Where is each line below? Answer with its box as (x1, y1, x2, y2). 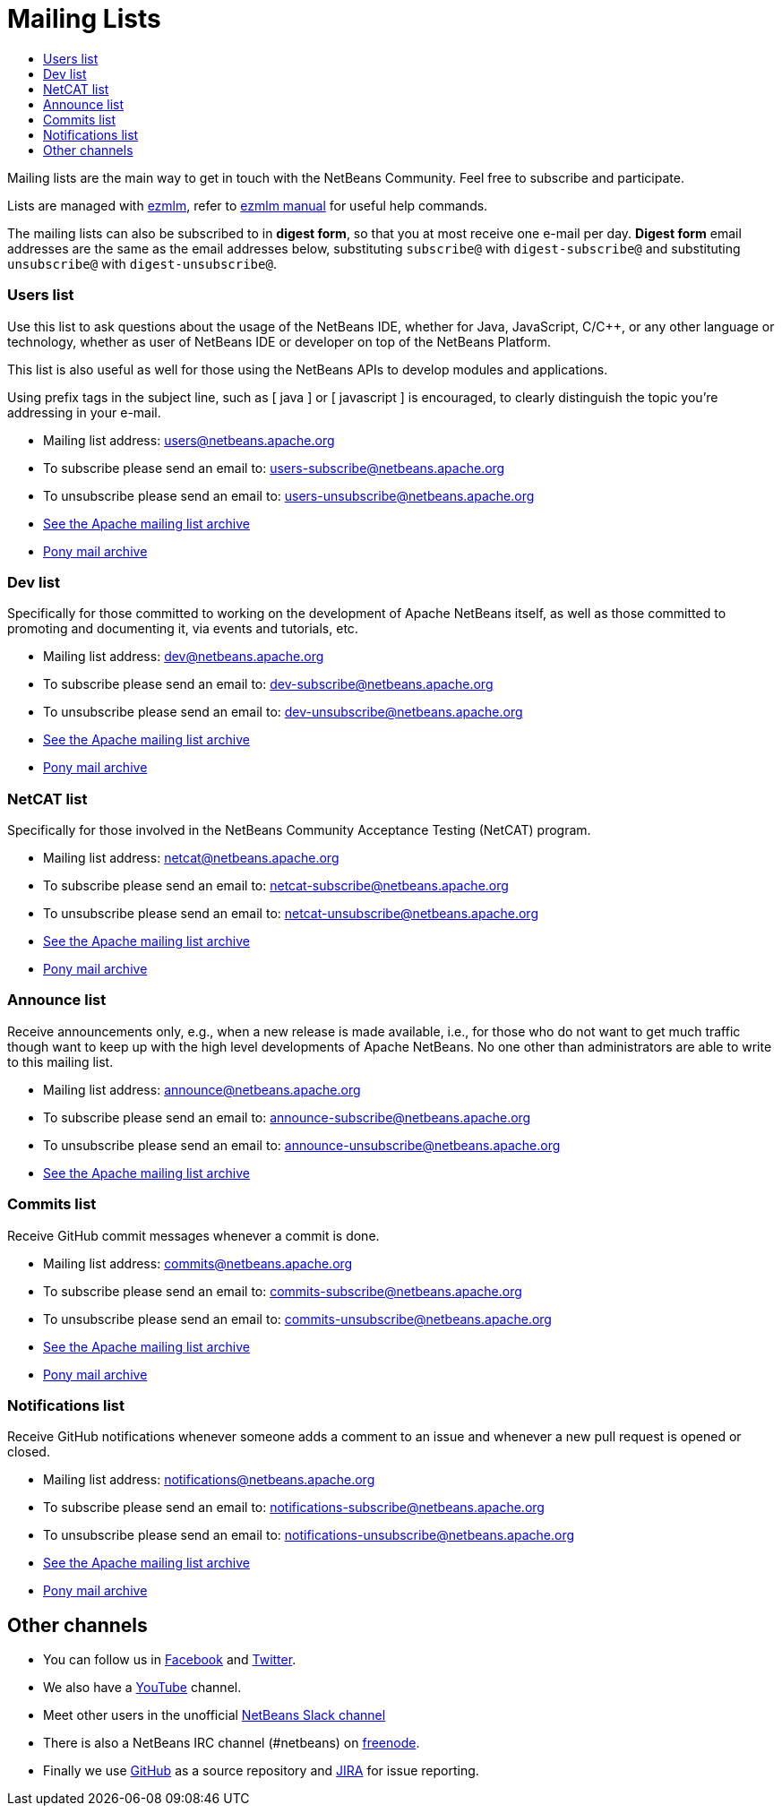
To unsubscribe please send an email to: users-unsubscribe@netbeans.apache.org (43, 487, 535, 503)
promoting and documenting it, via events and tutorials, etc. (7, 621, 358, 637)
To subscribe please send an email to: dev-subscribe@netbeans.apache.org (43, 676, 494, 692)
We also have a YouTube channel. (43, 1680, 242, 1696)
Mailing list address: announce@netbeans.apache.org (43, 1081, 361, 1097)
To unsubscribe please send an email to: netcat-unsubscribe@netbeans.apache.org (43, 906, 538, 921)
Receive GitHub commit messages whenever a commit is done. (7, 1227, 380, 1243)
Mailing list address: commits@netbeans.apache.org (43, 1255, 353, 1271)
